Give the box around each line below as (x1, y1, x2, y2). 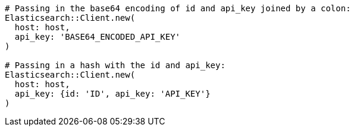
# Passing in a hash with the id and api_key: (5, 60, 225, 70)
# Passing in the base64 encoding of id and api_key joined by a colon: (5, 4, 351, 13)
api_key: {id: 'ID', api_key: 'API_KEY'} (14, 89, 211, 98)
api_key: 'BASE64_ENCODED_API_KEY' (14, 32, 181, 41)
